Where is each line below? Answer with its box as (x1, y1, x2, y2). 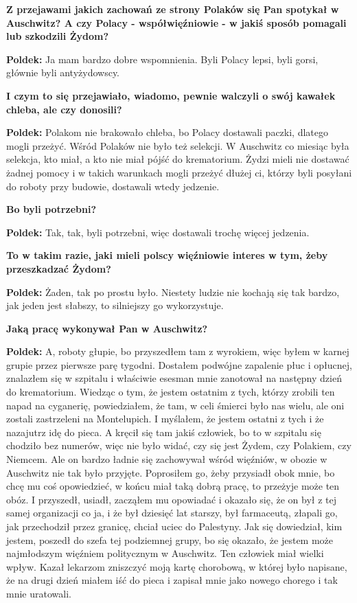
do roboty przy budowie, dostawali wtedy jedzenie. (6, 179, 220, 193)
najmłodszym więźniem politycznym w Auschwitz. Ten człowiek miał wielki (6, 546, 324, 560)
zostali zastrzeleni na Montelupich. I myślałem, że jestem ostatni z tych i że (6, 411, 324, 426)
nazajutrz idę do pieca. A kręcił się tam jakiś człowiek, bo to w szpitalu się (6, 424, 321, 439)
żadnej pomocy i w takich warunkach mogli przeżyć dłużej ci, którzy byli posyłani (6, 165, 352, 179)
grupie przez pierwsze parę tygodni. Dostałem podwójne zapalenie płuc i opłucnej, (6, 357, 352, 372)
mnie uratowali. (6, 586, 71, 600)
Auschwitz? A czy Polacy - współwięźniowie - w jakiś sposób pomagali (6, 15, 347, 30)
